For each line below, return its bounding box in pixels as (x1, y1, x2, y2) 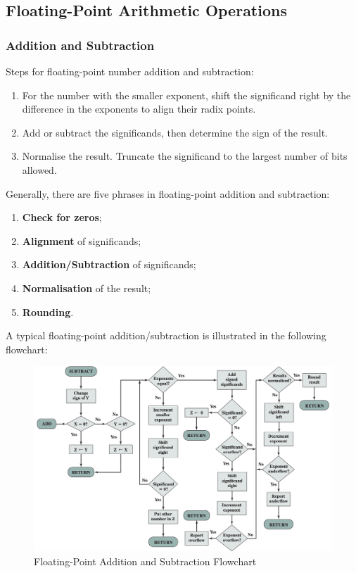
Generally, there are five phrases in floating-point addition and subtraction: (6, 186, 330, 201)
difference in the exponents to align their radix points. (22, 101, 256, 116)
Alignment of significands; (22, 233, 141, 248)
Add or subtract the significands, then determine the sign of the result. (22, 125, 328, 139)
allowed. (22, 162, 57, 177)
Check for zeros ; (22, 210, 102, 225)
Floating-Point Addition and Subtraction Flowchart (34, 553, 257, 568)
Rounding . (22, 304, 74, 319)
